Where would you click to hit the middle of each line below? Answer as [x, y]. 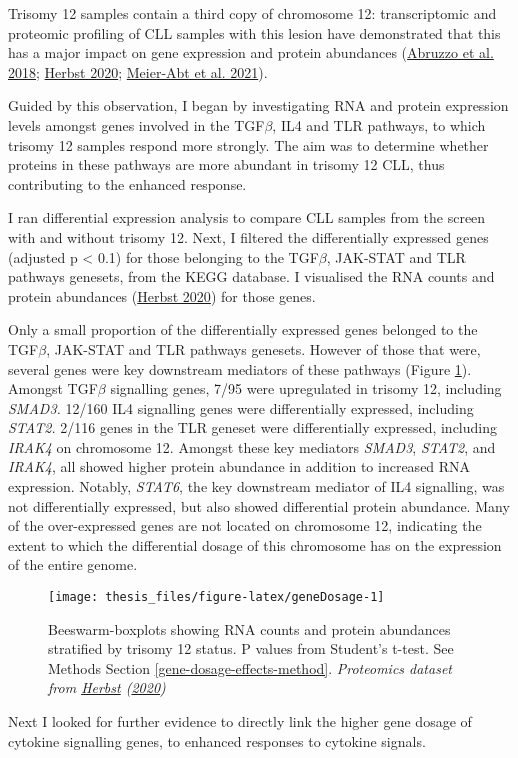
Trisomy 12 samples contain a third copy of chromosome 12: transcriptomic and [252, 13]
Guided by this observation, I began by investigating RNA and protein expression [258, 105]
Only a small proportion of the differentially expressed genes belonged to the [243, 329]
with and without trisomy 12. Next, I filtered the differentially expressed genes [248, 236]
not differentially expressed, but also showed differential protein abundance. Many [259, 505]
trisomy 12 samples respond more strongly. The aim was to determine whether [248, 144]
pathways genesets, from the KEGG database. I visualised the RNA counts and [251, 276]
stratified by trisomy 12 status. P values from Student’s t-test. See [251, 648]
